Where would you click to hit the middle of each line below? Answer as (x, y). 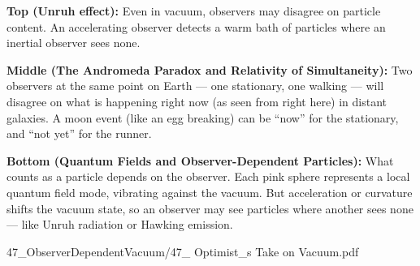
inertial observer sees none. (74, 43)
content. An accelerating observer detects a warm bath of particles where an (196, 26)
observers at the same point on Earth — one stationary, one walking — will (195, 86)
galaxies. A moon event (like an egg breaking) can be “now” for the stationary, (203, 117)
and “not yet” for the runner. (79, 133)
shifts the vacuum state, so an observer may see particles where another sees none (210, 208)
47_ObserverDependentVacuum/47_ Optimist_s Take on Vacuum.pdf (183, 251)
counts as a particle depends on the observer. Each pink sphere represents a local (208, 176)
